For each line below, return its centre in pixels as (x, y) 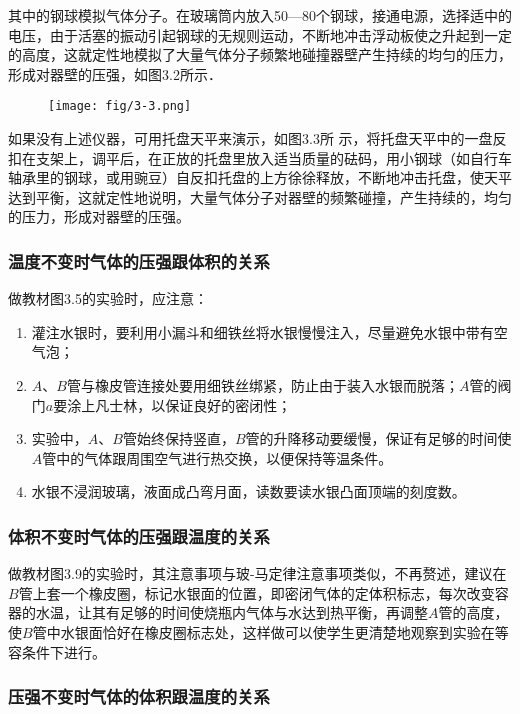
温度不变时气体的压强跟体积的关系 (139, 260)
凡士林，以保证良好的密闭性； (193, 404)
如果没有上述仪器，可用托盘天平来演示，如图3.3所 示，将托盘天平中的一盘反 (257, 138)
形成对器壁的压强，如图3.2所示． (115, 73)
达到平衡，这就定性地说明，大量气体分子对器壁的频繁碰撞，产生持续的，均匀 (260, 196)
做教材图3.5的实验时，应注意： (108, 298)
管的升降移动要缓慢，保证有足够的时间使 (378, 438)
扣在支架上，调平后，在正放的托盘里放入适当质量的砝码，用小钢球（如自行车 (260, 157)
